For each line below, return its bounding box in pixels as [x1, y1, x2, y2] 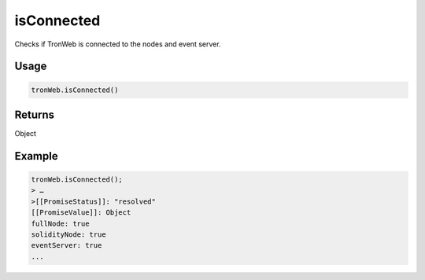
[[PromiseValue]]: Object [31, 208, 131, 217]
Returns [14, 108, 55, 121]
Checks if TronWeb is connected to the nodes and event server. [14, 39, 221, 49]
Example [14, 149, 58, 163]
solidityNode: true [31, 230, 106, 239]
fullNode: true [31, 219, 90, 228]
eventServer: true [31, 241, 102, 250]
